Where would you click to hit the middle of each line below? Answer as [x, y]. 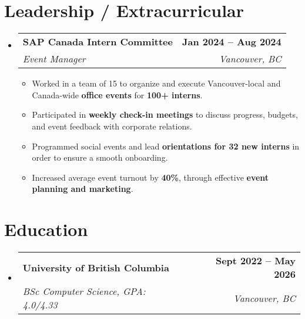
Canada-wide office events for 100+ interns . [117, 94]
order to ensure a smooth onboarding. [100, 157]
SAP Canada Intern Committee [98, 42]
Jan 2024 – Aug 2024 [232, 42]
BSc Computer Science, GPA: [84, 291]
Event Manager [54, 59]
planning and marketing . [83, 189]
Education [46, 229]
